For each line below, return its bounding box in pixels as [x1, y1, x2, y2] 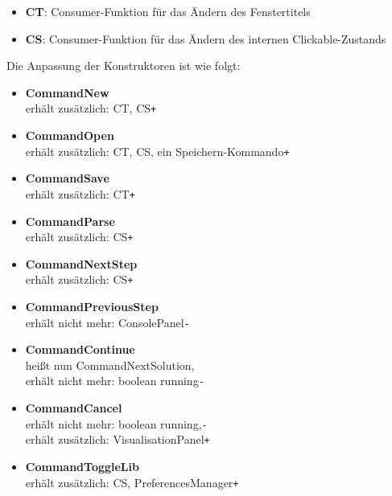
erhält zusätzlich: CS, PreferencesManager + [25, 473, 239, 490]
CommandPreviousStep [25, 298, 159, 315]
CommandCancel [25, 400, 122, 416]
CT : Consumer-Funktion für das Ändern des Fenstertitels [25, 3, 311, 19]
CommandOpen [25, 127, 114, 144]
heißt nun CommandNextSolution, [25, 356, 195, 373]
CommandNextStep [25, 255, 138, 272]
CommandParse [25, 212, 115, 229]
